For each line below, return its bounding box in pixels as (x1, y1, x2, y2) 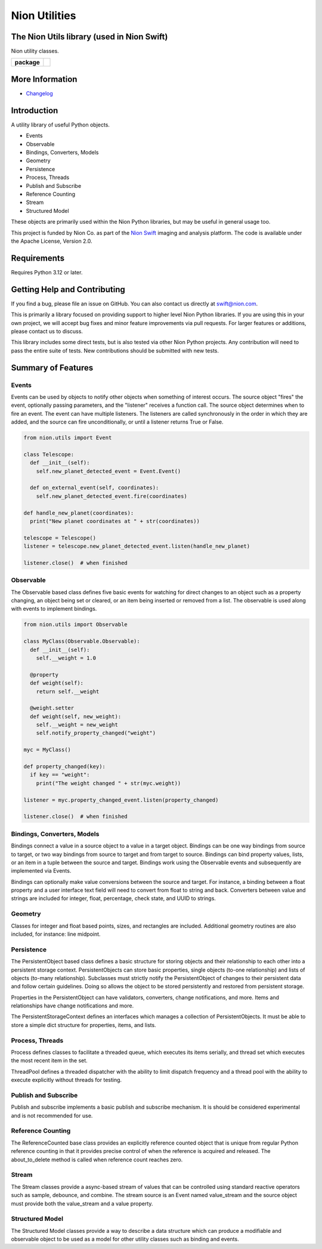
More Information (11, 74, 78, 84)
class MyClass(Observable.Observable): (23, 638, 140, 645)
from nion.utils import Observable (23, 621, 128, 628)
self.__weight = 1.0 (36, 654, 97, 661)
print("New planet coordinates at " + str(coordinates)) (30, 518, 200, 524)
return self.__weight (36, 688, 100, 695)
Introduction (11, 105, 58, 116)
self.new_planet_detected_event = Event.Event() (36, 468, 181, 474)
